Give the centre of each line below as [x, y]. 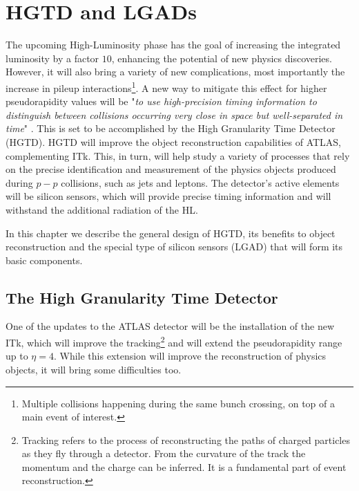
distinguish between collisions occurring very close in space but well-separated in [174, 114]
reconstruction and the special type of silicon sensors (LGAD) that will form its [174, 247]
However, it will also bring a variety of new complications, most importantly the [175, 72]
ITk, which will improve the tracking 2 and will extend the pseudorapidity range [174, 341]
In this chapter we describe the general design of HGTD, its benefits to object [171, 233]
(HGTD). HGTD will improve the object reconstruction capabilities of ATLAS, [174, 141]
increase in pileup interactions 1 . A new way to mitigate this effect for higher [166, 86]
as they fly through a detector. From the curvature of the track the [164, 453]
